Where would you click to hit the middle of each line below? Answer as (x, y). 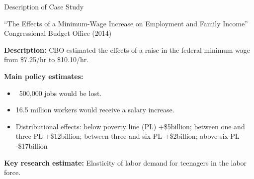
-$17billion (32, 145)
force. (12, 172)
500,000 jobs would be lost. (60, 93)
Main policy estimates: (44, 76)
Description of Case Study (44, 6)
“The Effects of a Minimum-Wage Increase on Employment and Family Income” (126, 23)
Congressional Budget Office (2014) (58, 33)
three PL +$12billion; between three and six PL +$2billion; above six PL (127, 136)
